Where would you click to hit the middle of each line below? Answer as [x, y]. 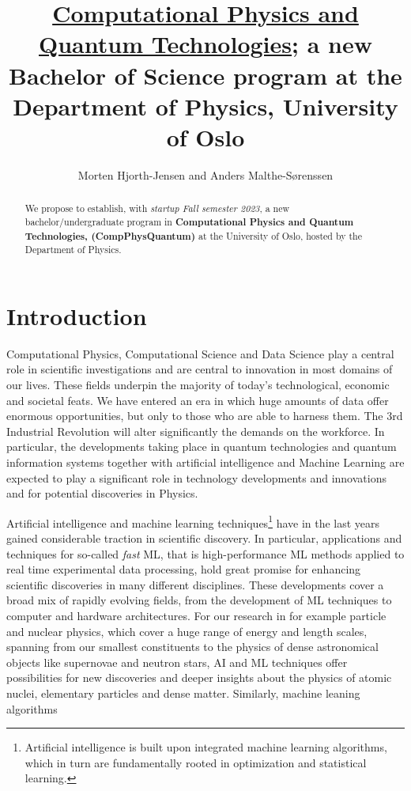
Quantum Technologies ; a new [205, 44]
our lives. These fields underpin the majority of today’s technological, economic [198, 385]
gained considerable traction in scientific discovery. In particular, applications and [204, 538]
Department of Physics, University [205, 106]
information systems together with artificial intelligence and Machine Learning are [205, 462]
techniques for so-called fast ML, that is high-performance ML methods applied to [205, 553]
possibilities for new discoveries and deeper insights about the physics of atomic [199, 677]
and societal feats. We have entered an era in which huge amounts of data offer [198, 400]
